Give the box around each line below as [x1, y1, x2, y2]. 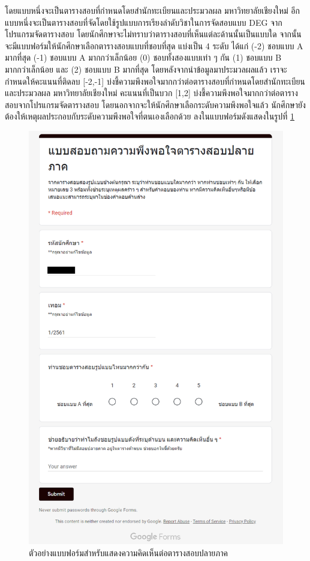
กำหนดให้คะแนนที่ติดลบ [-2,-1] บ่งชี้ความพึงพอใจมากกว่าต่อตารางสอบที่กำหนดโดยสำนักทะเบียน [5, 74, 305, 87]
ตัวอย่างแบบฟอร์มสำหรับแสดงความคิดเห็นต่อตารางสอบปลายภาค [29, 546, 228, 559]
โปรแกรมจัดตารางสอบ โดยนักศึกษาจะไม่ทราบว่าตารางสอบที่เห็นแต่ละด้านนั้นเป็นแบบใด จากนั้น [5, 28, 302, 40]
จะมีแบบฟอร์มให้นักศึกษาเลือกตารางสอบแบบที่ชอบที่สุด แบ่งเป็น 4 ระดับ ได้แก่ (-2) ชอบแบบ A [5, 39, 303, 52]
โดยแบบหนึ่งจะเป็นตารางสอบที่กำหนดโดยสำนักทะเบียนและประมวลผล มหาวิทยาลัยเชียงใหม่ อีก [5, 4, 300, 16]
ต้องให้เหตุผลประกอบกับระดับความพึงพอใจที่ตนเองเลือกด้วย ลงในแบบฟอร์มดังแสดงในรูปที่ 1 [5, 110, 295, 123]
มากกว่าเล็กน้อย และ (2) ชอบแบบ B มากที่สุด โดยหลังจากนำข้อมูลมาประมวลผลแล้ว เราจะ [5, 62, 287, 75]
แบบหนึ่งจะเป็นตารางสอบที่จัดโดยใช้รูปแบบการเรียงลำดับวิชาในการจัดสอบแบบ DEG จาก [5, 16, 282, 28]
